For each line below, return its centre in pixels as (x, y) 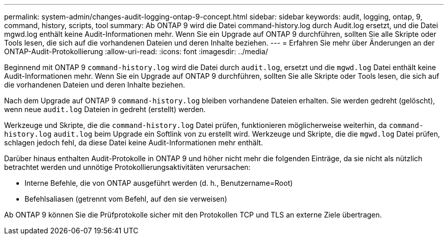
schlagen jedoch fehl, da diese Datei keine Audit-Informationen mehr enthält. (134, 143)
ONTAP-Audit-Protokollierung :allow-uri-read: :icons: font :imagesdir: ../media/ (136, 51)
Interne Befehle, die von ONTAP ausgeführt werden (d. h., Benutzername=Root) (159, 183)
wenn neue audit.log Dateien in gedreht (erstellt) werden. (105, 109)
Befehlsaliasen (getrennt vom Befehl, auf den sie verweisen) (126, 199)
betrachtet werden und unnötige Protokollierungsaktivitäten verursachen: (127, 167)
